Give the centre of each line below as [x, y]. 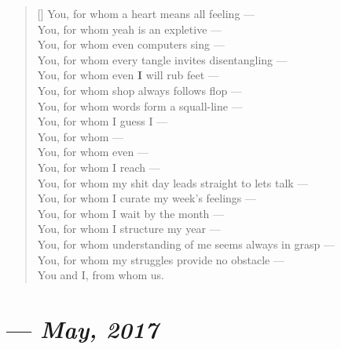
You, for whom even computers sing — [131, 44]
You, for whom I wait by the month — [131, 213]
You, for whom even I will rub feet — [128, 75]
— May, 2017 [82, 329]
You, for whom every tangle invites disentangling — [162, 59]
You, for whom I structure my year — [129, 229]
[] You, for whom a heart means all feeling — [146, 13]
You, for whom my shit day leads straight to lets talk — [173, 182]
